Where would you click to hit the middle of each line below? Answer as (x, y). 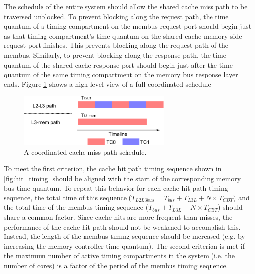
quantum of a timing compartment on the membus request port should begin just (128, 26)
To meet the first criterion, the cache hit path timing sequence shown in (113, 169)
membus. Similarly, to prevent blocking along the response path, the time (115, 55)
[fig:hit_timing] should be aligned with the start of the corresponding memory (123, 178)
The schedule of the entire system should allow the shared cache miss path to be (126, 6)
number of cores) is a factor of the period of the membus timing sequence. (116, 265)
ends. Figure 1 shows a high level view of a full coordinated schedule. (108, 84)
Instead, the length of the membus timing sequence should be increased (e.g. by (125, 236)
